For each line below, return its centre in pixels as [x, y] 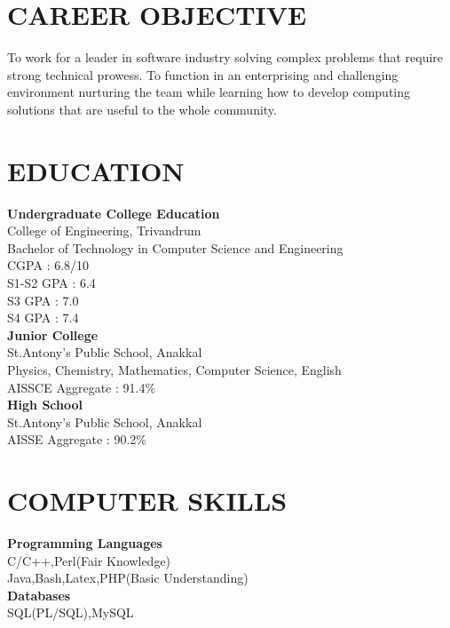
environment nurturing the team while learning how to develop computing [209, 92]
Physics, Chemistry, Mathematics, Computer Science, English [174, 369]
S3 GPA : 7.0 [43, 300]
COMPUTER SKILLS [147, 501]
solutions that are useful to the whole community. [142, 109]
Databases [39, 595]
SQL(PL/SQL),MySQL [71, 612]
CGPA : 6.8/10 [48, 265]
